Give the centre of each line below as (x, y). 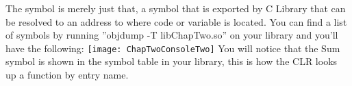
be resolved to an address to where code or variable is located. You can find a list (176, 21)
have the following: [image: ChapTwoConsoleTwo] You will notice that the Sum (173, 48)
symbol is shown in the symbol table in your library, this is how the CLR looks (172, 61)
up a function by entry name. (67, 75)
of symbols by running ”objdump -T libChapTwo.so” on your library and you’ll (172, 35)
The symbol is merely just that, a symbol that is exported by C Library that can (176, 8)
